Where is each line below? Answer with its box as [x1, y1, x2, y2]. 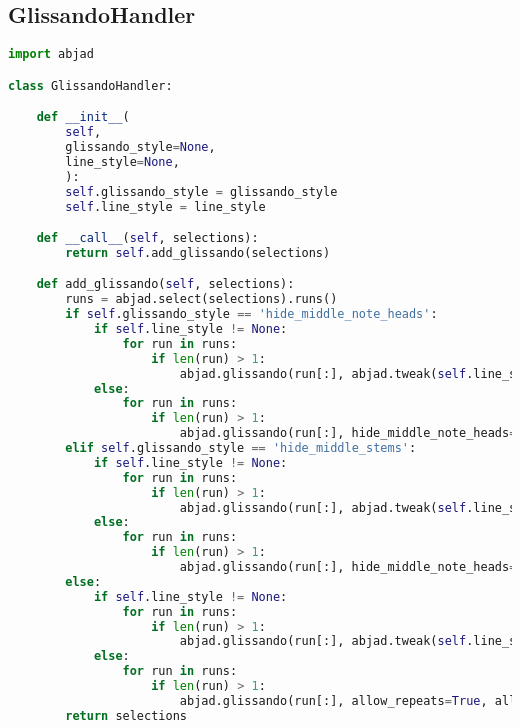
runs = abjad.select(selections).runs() [65, 292, 338, 307]
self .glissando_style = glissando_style [65, 184, 338, 199]
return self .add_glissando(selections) [65, 245, 331, 260]
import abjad [8, 47, 94, 62]
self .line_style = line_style [65, 199, 266, 214]
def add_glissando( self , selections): [36, 277, 295, 292]
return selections [65, 708, 187, 723]
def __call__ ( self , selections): [36, 231, 259, 246]
